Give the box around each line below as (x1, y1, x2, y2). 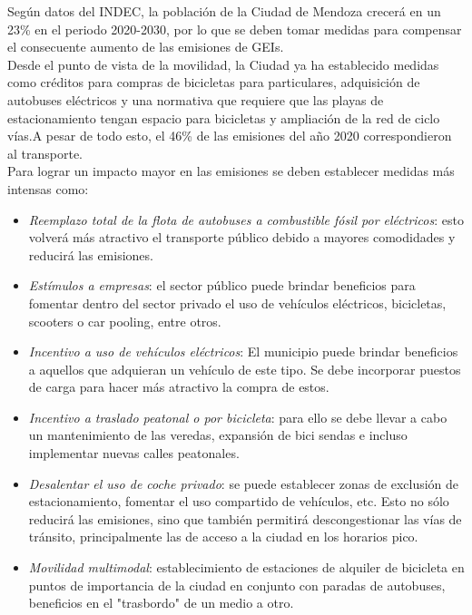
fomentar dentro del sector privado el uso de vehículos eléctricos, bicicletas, (28, 293, 447, 312)
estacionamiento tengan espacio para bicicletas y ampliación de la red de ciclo (7, 108, 440, 127)
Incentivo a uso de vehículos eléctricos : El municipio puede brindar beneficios (28, 342, 458, 361)
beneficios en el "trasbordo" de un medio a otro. (28, 593, 294, 612)
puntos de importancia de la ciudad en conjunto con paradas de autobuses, (28, 575, 446, 594)
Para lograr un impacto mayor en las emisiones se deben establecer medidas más (7, 161, 455, 181)
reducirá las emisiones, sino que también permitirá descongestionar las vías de (28, 509, 462, 528)
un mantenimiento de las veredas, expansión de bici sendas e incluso (28, 425, 408, 444)
